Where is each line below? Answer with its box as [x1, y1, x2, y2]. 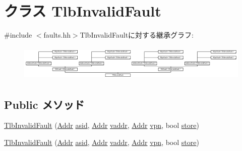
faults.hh [43, 30, 71, 40]
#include [4, 30, 32, 40]
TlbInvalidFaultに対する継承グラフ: [80, 30, 194, 40]
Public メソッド [4, 96, 85, 112]
